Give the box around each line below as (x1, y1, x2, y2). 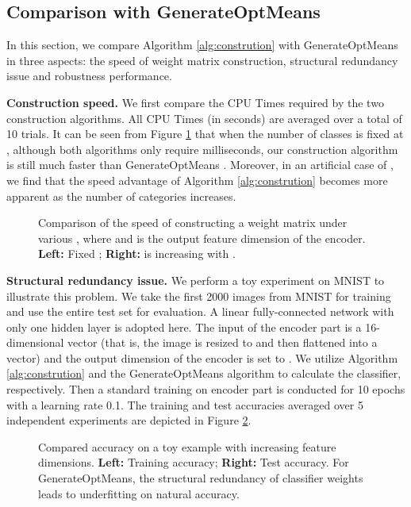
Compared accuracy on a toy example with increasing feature (38, 438, 336, 455)
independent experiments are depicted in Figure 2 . (6, 412, 252, 428)
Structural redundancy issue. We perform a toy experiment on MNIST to (6, 271, 385, 288)
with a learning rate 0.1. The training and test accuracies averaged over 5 (6, 396, 363, 413)
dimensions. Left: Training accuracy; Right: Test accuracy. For (38, 454, 349, 471)
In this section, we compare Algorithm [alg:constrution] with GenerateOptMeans (6, 36, 398, 53)
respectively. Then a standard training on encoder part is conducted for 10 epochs (6, 381, 405, 398)
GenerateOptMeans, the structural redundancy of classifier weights (38, 470, 363, 486)
